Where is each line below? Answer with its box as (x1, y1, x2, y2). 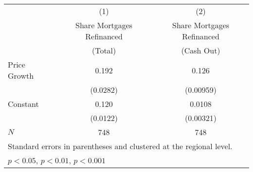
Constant (8, 98, 39, 109)
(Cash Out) (181, 45, 220, 56)
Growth (8, 70, 34, 81)
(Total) (91, 45, 116, 56)
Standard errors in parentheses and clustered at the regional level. (8, 140, 233, 152)
